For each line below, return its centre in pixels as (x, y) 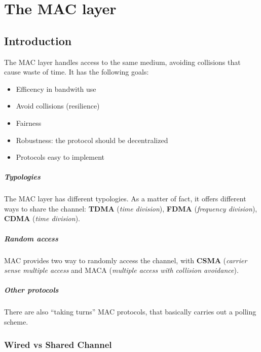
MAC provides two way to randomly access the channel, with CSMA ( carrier (126, 260)
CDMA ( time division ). (42, 218)
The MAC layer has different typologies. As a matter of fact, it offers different (125, 199)
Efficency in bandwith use (56, 89)
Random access (31, 238)
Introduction (38, 40)
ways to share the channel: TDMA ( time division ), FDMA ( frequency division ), (131, 208)
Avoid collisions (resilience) (58, 106)
